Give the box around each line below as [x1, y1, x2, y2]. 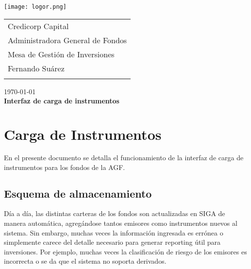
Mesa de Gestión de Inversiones [8, 48, 115, 60]
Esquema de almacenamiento [4, 185, 152, 201]
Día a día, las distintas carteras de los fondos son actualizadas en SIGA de [4, 208, 225, 219]
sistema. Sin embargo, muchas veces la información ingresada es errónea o [4, 227, 223, 237]
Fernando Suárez [8, 62, 65, 74]
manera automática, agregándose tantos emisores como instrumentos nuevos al [4, 218, 237, 228]
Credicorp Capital [8, 20, 69, 32]
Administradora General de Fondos [8, 34, 127, 46]
